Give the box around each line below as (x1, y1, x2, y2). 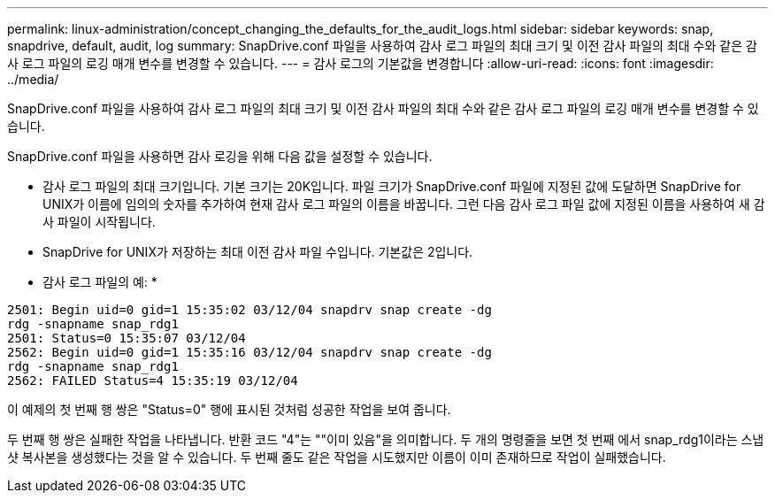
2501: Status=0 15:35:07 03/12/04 (7, 331, 246, 345)
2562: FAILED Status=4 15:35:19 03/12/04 (7, 373, 298, 388)
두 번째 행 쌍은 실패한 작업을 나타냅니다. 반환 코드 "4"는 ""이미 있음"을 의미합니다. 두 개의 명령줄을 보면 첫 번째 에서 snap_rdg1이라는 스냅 (7, 432, 764, 447)
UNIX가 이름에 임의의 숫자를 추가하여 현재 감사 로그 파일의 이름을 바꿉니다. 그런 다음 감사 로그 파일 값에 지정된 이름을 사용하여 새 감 (42, 196, 765, 212)
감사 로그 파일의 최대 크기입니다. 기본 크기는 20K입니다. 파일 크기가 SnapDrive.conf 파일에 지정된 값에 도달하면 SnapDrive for (42, 179, 741, 194)
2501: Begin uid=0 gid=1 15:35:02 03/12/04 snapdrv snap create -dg (7, 303, 492, 317)
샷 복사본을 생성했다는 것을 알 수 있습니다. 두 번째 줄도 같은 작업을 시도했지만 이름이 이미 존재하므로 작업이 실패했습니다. (7, 450, 666, 465)
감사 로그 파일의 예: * (42, 274, 157, 289)
